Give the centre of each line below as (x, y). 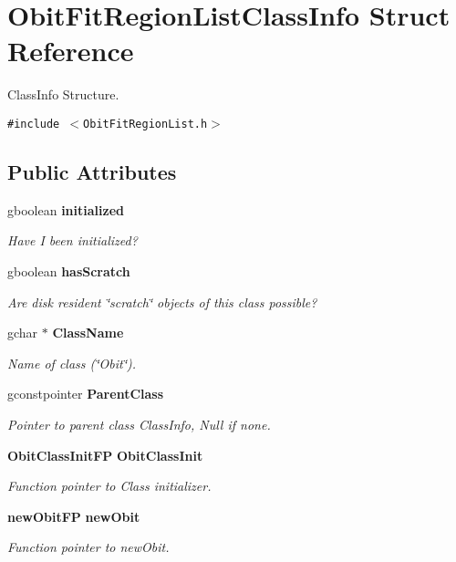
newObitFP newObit (74, 516)
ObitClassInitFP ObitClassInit (105, 455)
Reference (71, 51)
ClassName (88, 333)
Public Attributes (92, 171)
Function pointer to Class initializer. (109, 486)
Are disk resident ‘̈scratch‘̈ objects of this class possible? (162, 302)
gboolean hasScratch (69, 271)
